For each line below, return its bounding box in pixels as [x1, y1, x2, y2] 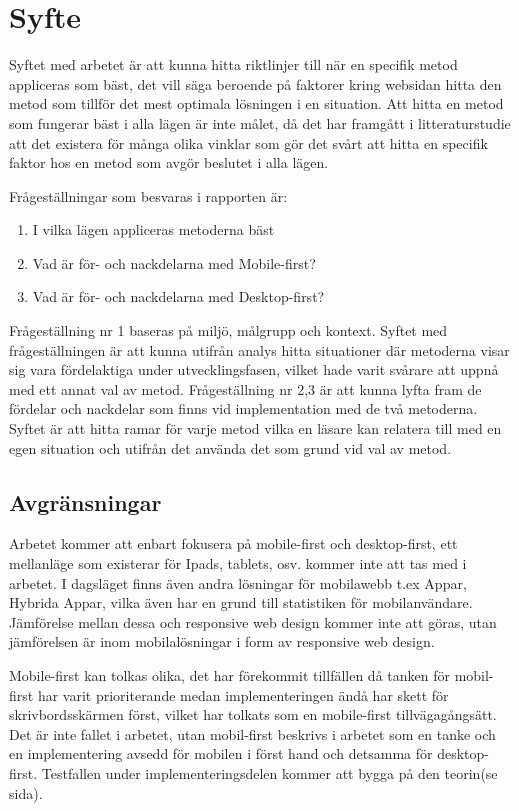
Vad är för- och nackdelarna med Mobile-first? [32, 252, 316, 273]
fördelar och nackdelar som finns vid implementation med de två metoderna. [9, 398, 478, 419]
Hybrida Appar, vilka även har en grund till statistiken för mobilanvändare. [9, 592, 473, 613]
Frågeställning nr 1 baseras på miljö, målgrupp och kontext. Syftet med [9, 320, 448, 341]
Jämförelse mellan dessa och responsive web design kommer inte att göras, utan [9, 611, 497, 632]
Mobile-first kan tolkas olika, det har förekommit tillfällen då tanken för [9, 664, 450, 685]
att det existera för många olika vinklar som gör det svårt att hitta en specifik [9, 132, 488, 153]
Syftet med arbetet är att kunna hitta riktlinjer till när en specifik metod [9, 54, 458, 75]
